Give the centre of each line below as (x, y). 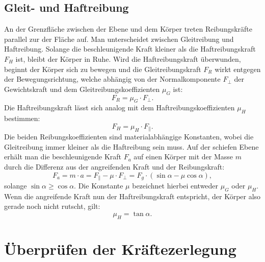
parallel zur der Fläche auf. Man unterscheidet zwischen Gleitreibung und (119, 39)
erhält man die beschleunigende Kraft (63, 157)
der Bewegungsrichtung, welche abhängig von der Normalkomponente (112, 79)
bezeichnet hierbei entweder (175, 186)
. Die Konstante (99, 186)
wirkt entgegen (238, 69)
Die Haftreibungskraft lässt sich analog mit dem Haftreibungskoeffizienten (120, 108)
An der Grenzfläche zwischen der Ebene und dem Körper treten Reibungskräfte (128, 29)
